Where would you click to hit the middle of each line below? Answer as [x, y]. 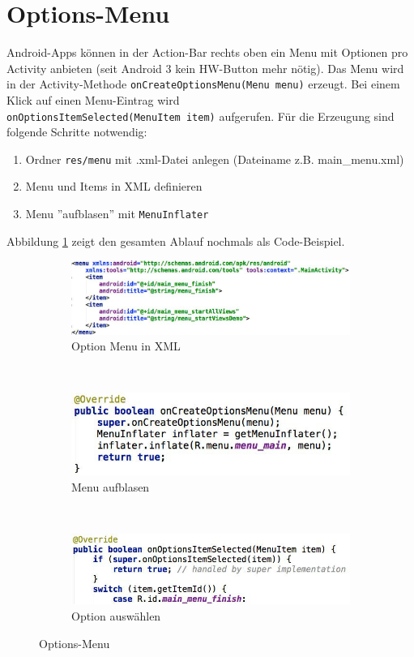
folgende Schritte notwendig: [77, 132]
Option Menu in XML [126, 346]
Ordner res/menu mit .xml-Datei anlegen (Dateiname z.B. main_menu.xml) [215, 159]
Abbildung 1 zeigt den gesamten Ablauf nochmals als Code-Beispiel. [176, 240]
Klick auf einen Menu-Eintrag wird [93, 99]
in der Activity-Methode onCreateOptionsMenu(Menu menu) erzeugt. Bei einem [203, 84]
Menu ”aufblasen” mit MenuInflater [117, 214]
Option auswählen [116, 615]
